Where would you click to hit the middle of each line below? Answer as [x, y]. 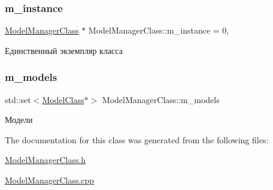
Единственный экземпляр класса [64, 50]
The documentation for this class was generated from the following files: [137, 139]
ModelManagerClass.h [45, 160]
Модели [19, 120]
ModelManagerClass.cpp [50, 180]
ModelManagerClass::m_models [161, 99]
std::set [18, 99]
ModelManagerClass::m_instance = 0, [159, 30]
